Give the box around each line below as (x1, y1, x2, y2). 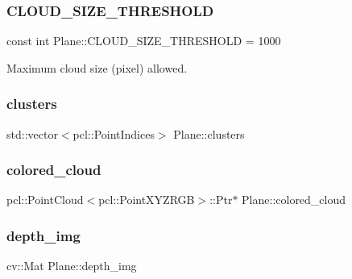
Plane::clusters (173, 125, 245, 142)
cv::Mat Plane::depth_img (6, 257, 137, 274)
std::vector (6, 125, 58, 142)
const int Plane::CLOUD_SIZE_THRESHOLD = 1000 (6, 32, 281, 49)
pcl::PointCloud (6, 191, 84, 208)
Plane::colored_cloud (242, 191, 346, 208)
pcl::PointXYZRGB (98, 191, 195, 208)
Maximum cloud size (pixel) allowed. (6, 59, 188, 76)
